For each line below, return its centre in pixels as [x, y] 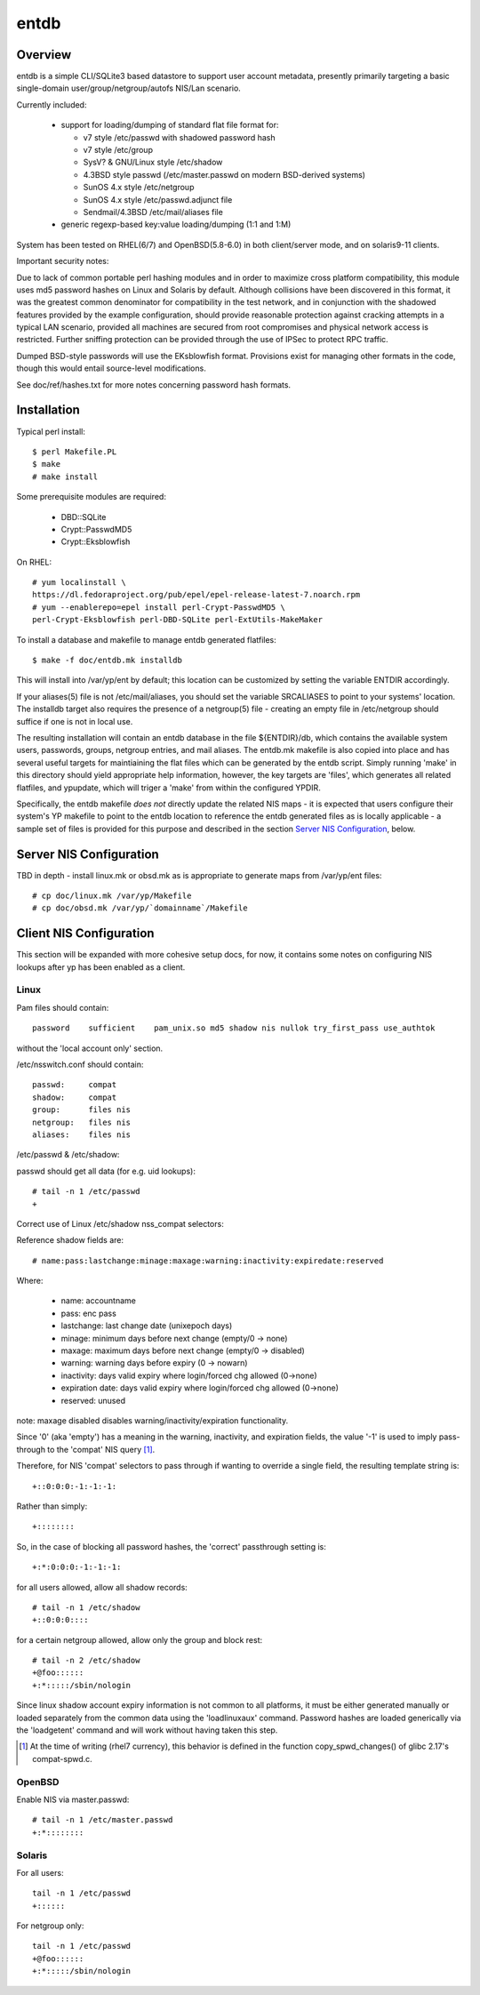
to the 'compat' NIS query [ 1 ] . [101, 1449]
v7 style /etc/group [118, 150]
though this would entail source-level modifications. [111, 368]
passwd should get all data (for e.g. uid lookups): [106, 1171]
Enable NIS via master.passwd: [73, 1799]
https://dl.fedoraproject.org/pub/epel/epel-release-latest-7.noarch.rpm [196, 595]
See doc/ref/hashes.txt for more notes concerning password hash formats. [154, 385]
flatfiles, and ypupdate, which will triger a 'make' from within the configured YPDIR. [169, 788]
